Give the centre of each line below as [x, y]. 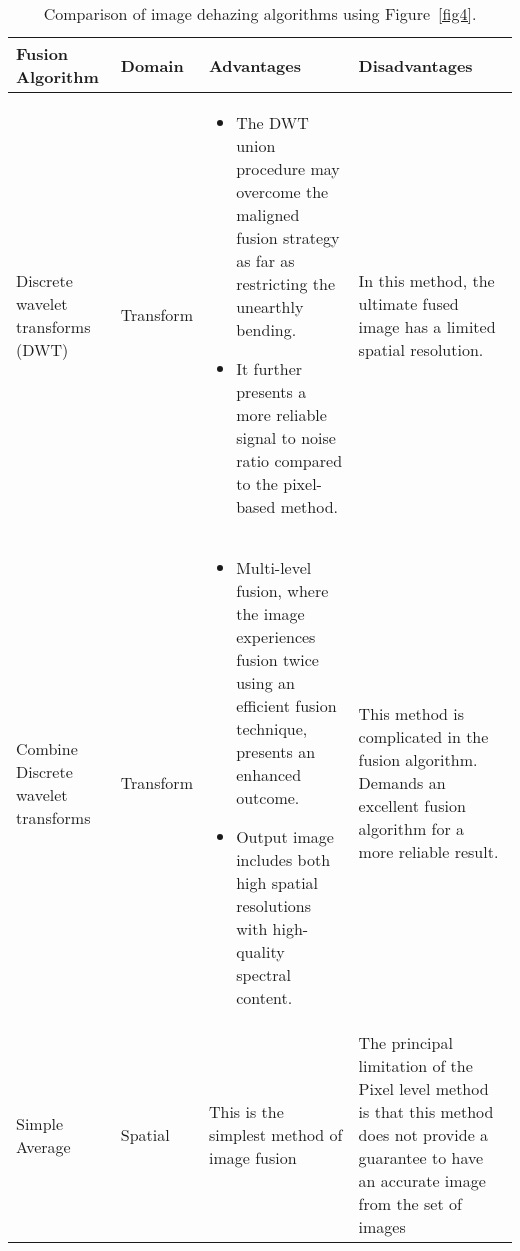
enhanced [269, 774]
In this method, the [426, 280]
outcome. [268, 797]
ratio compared [289, 460]
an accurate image [422, 1180]
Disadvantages [415, 65]
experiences [276, 636]
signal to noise [286, 437]
